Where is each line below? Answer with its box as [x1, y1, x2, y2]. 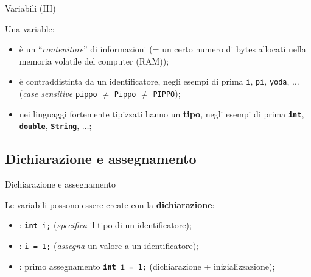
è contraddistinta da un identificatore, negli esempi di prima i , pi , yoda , [19, 75, 290, 88]
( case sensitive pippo [19, 87, 97, 100]
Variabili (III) [5, 2, 56, 14]
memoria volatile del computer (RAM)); [19, 54, 169, 67]
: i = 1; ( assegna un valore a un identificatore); [19, 239, 198, 252]
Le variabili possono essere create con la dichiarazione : [5, 198, 215, 211]
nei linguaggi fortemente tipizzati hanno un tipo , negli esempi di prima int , [19, 107, 304, 120]
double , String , [19, 119, 80, 132]
